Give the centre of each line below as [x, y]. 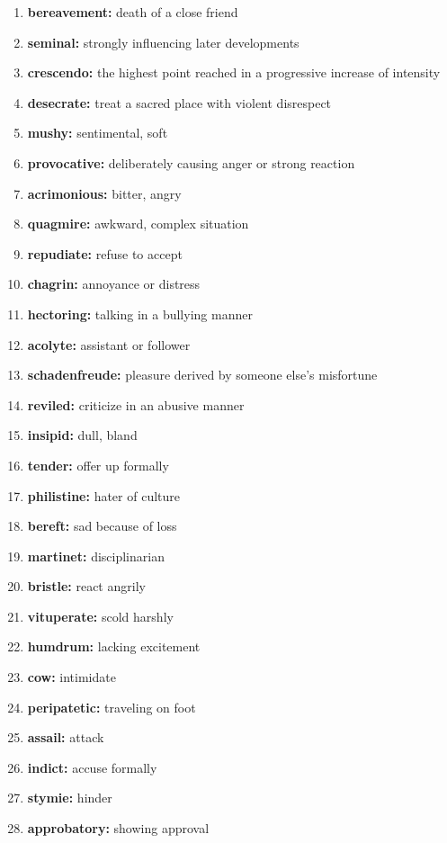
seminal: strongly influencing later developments [163, 42]
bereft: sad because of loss [102, 526]
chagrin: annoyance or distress [114, 284]
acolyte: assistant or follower [109, 344]
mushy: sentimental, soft [98, 133]
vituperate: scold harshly [100, 616]
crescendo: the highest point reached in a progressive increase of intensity [234, 72]
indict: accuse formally [92, 767]
